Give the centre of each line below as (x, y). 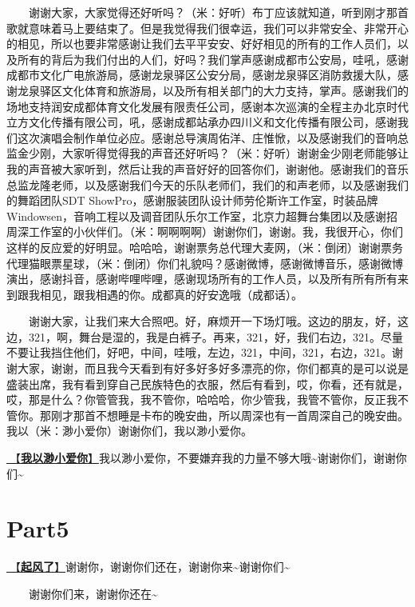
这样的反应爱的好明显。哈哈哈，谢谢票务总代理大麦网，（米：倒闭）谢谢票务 (205, 247)
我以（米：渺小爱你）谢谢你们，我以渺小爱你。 (129, 431)
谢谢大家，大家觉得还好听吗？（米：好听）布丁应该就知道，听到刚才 (207, 12)
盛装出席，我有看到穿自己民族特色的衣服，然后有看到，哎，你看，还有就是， (207, 383)
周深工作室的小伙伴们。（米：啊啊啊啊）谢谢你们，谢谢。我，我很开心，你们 (205, 232)
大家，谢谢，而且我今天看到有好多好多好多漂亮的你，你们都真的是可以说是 (213, 368)
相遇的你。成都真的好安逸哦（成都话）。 (199, 294)
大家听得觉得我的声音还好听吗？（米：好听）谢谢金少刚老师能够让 (235, 153)
